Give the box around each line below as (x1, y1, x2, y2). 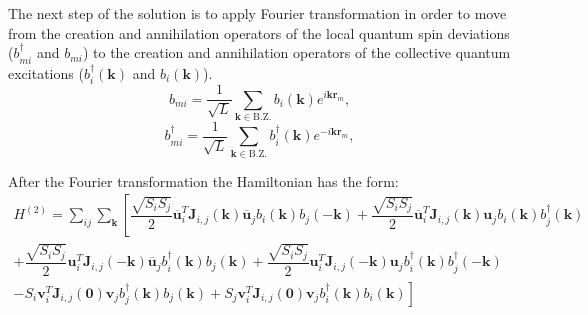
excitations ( (8, 62, 84, 83)
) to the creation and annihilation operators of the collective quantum (82, 42, 511, 63)
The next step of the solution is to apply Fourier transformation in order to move (8, 3, 507, 23)
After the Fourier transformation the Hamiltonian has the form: (8, 170, 399, 191)
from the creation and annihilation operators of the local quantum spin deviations (8, 22, 510, 43)
